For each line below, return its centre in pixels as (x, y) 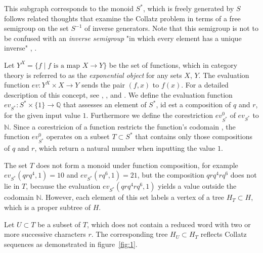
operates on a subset (78, 136)
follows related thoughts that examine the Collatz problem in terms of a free (122, 18)
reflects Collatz (224, 234)
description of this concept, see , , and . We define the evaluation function (118, 94)
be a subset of (59, 224)
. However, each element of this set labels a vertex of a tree (133, 197)
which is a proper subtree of (47, 207)
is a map (67, 66)
